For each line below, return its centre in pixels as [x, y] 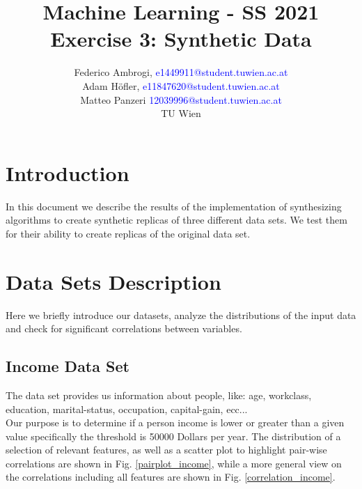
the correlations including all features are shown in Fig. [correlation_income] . [171, 477]
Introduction [68, 172]
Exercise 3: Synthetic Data [181, 39]
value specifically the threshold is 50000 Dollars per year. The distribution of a [173, 436]
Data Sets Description [113, 281]
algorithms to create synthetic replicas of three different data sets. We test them [176, 220]
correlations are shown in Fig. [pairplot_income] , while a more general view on [174, 463]
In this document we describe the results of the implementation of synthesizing [174, 206]
